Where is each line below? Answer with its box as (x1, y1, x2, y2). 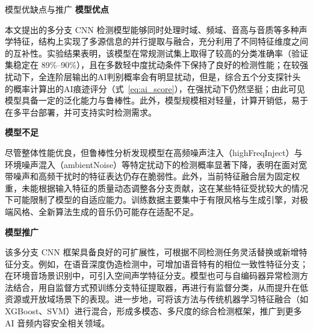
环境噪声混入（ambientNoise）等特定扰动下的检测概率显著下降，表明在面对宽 (5, 158, 308, 170)
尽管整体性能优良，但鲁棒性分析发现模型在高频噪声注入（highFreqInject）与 (5, 146, 303, 158)
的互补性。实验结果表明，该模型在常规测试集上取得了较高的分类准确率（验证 (5, 46, 308, 59)
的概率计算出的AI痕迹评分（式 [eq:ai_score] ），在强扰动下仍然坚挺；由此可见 (5, 82, 305, 95)
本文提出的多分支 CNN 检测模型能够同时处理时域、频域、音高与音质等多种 (5, 23, 299, 36)
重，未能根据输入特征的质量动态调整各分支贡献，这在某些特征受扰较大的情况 (5, 181, 308, 194)
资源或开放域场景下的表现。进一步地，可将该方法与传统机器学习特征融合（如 (5, 293, 308, 305)
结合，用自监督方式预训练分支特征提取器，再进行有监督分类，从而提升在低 (13, 281, 308, 293)
